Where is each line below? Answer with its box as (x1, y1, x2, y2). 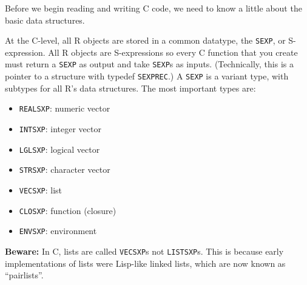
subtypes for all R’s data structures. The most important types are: (5, 81, 256, 94)
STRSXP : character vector (19, 163, 110, 176)
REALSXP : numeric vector (19, 102, 110, 115)
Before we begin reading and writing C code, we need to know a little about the (5, 2, 302, 14)
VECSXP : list (19, 183, 62, 196)
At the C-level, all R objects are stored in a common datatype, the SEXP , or (5, 34, 286, 47)
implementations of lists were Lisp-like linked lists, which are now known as (5, 256, 286, 269)
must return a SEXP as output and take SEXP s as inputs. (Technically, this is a (5, 58, 294, 70)
